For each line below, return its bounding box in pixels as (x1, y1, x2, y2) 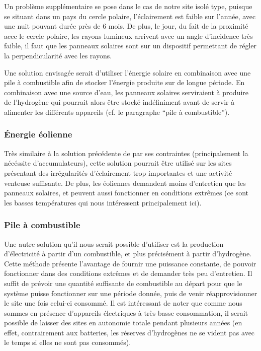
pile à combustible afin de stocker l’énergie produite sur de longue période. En (4, 77, 245, 88)
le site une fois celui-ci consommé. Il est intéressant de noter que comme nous (4, 298, 242, 308)
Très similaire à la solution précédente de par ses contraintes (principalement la (4, 148, 248, 158)
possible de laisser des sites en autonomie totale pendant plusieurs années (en (4, 317, 242, 328)
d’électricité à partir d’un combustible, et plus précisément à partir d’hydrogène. (4, 248, 252, 259)
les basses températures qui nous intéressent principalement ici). (4, 197, 202, 207)
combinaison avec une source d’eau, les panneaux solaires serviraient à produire (4, 87, 249, 97)
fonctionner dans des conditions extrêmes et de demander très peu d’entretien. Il (4, 268, 252, 278)
